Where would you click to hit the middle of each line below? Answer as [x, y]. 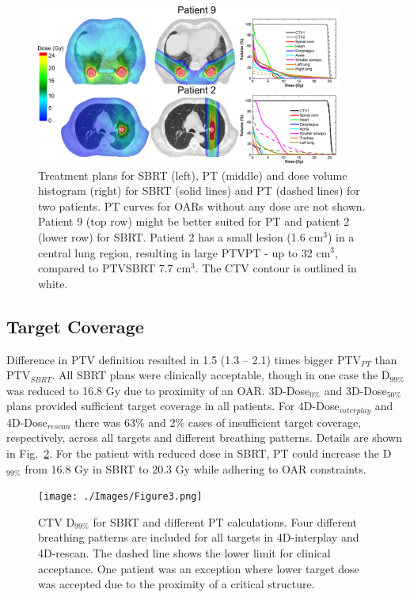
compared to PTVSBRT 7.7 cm [115, 268]
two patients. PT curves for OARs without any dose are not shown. [202, 205]
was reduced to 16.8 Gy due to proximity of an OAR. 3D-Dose [158, 390]
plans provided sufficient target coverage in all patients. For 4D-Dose [173, 406]
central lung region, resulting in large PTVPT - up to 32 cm [184, 252]
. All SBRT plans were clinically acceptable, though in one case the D [221, 375]
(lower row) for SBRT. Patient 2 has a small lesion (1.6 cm [181, 236]
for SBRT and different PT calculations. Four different [225, 521]
